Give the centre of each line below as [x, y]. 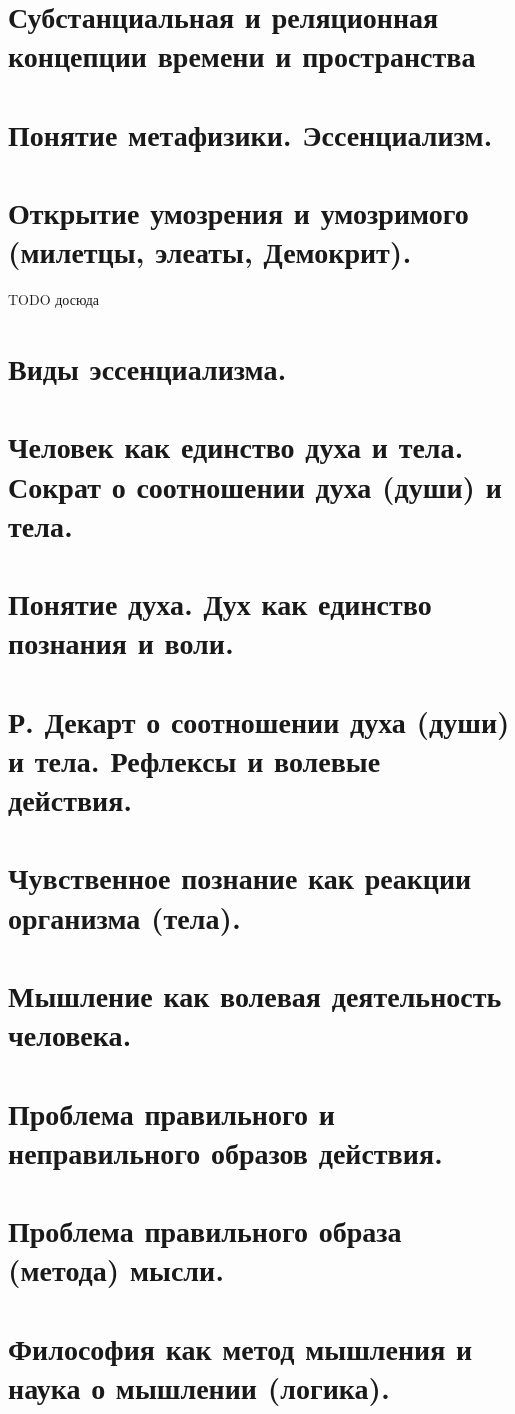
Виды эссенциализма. [147, 368]
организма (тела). [124, 916]
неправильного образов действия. [225, 1151]
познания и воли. [121, 642]
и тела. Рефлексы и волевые [194, 759]
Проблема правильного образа [205, 1230]
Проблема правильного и [171, 1112]
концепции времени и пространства [242, 55]
